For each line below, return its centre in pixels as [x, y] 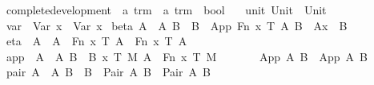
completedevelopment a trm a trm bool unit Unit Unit [166, 10]
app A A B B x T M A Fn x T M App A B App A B [187, 56]
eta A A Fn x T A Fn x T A [97, 41]
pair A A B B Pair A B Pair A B [108, 72]
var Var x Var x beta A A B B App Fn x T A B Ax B [177, 25]
